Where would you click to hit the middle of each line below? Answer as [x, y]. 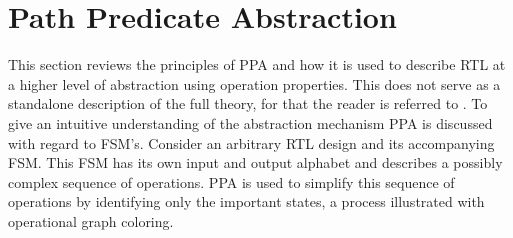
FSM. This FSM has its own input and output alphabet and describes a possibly [255, 162]
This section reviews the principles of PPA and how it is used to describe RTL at [257, 64]
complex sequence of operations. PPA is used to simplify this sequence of [231, 181]
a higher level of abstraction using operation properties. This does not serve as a [254, 83]
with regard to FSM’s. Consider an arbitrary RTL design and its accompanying [251, 142]
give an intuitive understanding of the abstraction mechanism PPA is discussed [250, 122]
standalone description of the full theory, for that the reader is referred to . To [248, 103]
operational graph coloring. [91, 220]
